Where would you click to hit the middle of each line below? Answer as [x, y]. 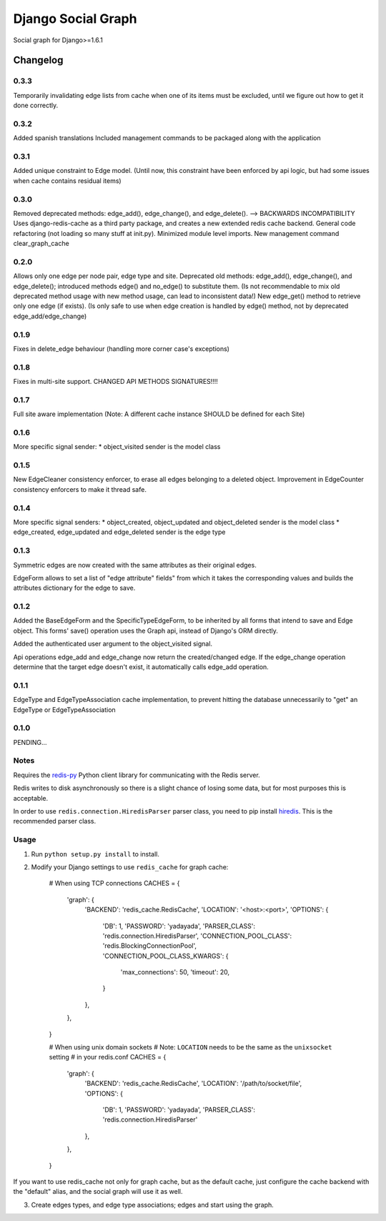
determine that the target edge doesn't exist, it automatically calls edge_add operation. [141, 667]
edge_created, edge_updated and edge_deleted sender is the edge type [119, 532]
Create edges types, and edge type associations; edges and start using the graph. [153, 1205]
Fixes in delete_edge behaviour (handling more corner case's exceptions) [122, 348]
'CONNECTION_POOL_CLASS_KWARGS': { [165, 956]
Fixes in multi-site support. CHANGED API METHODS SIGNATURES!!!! [115, 382]
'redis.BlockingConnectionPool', [149, 946]
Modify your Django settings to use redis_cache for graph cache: [130, 867]
